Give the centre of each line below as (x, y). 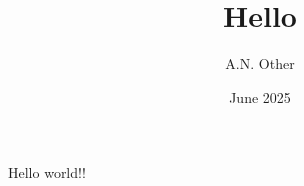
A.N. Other (260, 63)
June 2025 (260, 96)
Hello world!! (47, 172)
